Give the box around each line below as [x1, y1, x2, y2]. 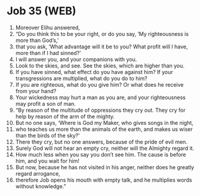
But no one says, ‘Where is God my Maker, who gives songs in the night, [15, 119, 193, 126]
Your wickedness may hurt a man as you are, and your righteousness [15, 94, 186, 101]
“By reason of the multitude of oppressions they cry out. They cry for [15, 106, 186, 114]
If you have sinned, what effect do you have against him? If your [15, 68, 173, 75]
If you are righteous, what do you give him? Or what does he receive [15, 81, 184, 88]
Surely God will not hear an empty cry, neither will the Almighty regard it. [15, 145, 195, 152]
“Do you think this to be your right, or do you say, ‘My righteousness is [15, 30, 189, 37]
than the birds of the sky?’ [15, 131, 80, 139]
